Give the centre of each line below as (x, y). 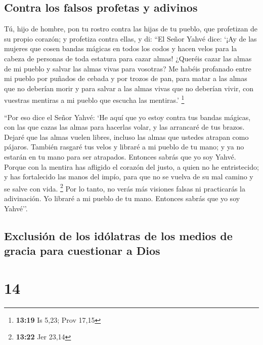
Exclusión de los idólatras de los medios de (118, 235)
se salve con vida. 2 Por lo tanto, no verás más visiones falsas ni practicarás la (125, 187)
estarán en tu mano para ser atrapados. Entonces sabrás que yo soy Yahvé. (120, 156)
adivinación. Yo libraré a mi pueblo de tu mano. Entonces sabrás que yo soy (122, 198)
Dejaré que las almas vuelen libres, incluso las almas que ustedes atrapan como (126, 137)
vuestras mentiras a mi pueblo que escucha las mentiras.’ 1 (94, 99)
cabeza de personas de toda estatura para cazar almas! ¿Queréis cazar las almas (128, 58)
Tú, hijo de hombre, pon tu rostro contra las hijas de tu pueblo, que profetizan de (131, 29)
